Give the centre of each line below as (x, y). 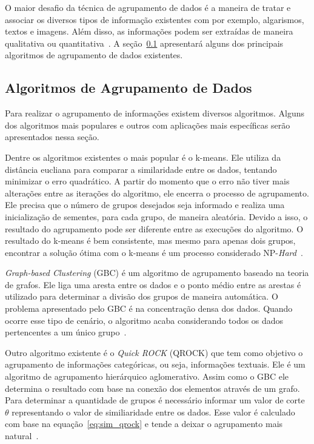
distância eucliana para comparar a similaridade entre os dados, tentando (141, 169)
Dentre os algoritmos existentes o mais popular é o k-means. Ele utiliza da (143, 157)
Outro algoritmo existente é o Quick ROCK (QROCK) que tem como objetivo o (154, 352)
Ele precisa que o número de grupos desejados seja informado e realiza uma (145, 205)
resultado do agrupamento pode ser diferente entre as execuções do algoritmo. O (154, 228)
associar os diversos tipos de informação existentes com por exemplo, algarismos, (155, 19)
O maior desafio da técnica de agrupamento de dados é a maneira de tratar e (148, 7)
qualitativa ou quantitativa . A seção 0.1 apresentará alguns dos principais (144, 43)
